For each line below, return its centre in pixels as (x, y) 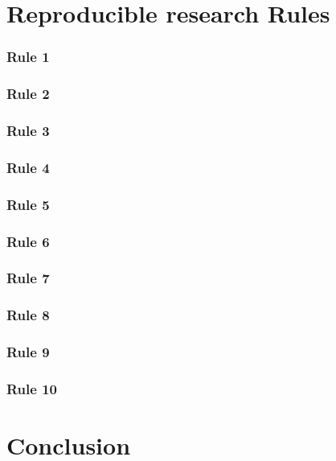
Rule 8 (28, 315)
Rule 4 (28, 167)
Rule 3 (28, 130)
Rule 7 (28, 278)
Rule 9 (28, 352)
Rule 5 (28, 204)
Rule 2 (28, 94)
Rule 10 (32, 388)
